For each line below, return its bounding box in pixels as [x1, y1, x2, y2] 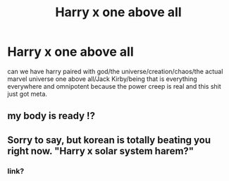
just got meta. [7, 89, 48, 98]
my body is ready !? [7, 110, 95, 122]
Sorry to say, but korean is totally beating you [7, 134, 211, 146]
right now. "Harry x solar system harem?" [7, 145, 194, 157]
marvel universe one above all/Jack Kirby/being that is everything [7, 75, 197, 83]
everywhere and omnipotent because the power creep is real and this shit [7, 82, 222, 90]
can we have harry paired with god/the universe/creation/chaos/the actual [7, 67, 223, 75]
